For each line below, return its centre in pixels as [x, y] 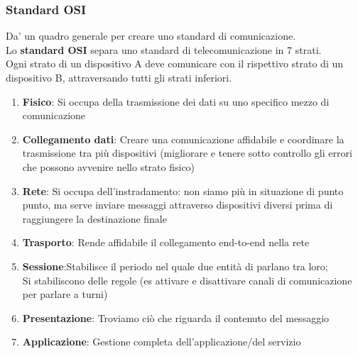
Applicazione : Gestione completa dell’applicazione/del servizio [162, 342]
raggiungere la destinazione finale [94, 218]
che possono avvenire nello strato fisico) [109, 166]
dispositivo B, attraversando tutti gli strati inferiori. [119, 77]
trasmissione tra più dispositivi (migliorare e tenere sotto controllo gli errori [187, 153]
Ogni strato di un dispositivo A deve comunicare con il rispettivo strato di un [175, 63]
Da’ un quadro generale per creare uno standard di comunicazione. [151, 36]
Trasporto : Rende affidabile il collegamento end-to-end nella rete [166, 242]
